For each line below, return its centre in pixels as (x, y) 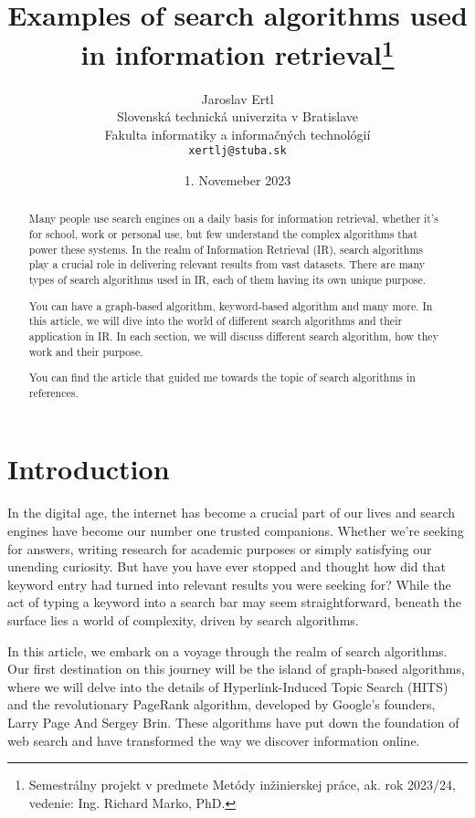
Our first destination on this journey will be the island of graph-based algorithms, (236, 669)
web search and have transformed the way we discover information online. (214, 740)
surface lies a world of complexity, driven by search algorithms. (183, 619)
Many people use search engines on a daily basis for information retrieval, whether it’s (233, 219)
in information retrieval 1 (237, 52)
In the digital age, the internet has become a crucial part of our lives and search (232, 513)
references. (53, 392)
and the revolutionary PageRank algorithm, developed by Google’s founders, (222, 704)
